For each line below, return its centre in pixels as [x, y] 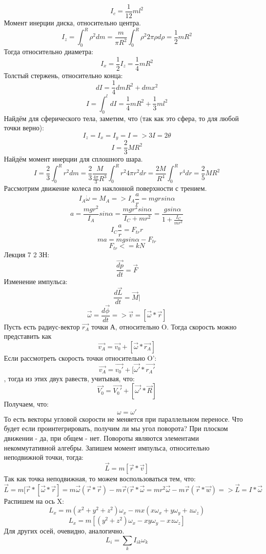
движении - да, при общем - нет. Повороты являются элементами [102, 438]
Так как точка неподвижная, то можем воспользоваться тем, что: [100, 478]
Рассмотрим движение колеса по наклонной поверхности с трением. [105, 188]
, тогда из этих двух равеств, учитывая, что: [69, 378]
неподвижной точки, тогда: [44, 457]
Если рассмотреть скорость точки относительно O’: [80, 358]
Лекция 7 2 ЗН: [27, 254]
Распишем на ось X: [34, 501]
